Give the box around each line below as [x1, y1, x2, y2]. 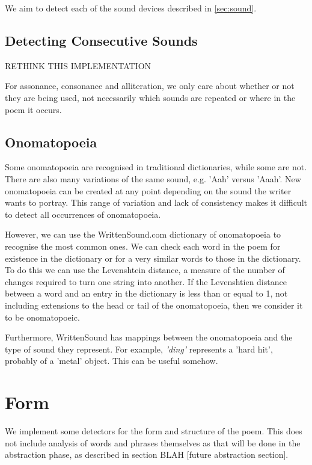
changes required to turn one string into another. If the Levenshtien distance [5, 275, 287, 288]
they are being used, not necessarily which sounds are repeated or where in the [5, 91, 296, 103]
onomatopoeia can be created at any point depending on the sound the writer [5, 184, 292, 197]
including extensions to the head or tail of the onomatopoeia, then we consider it [5, 298, 303, 311]
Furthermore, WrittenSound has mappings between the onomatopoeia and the [5, 331, 293, 343]
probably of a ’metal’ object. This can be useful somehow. [5, 354, 218, 367]
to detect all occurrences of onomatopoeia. [5, 208, 161, 220]
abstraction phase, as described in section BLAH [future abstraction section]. [5, 448, 289, 461]
